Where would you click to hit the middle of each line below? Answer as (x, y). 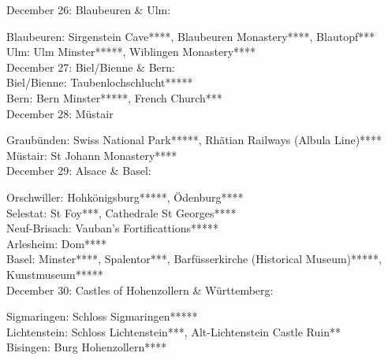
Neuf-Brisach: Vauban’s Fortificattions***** (113, 228)
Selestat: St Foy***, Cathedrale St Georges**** (121, 212)
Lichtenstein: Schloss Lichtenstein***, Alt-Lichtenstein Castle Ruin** (173, 331)
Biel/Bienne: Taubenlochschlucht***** (100, 82)
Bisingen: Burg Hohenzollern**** (87, 347)
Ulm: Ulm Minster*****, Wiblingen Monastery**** (131, 52)
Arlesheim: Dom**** (57, 243)
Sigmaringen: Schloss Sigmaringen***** (102, 316)
